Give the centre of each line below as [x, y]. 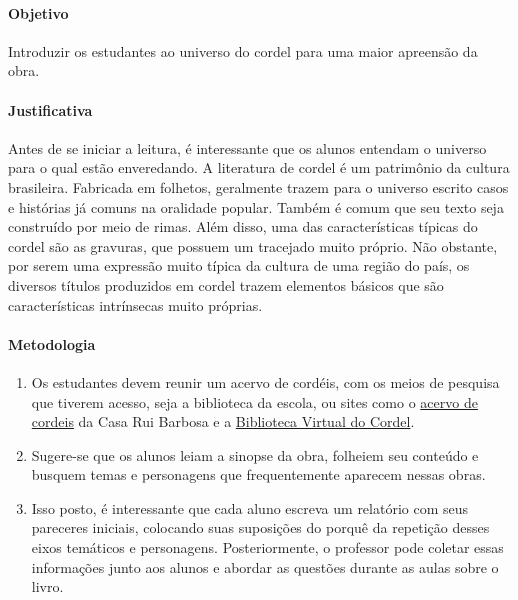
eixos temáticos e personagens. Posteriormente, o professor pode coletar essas [267, 547]
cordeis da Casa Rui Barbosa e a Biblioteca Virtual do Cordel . [223, 421]
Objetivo [38, 12]
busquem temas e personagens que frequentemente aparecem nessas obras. [258, 474]
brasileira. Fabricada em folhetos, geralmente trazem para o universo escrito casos [258, 186]
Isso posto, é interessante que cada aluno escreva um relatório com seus [250, 507]
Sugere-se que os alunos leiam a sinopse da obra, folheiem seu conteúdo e [255, 454]
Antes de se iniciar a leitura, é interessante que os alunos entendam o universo [247, 147]
